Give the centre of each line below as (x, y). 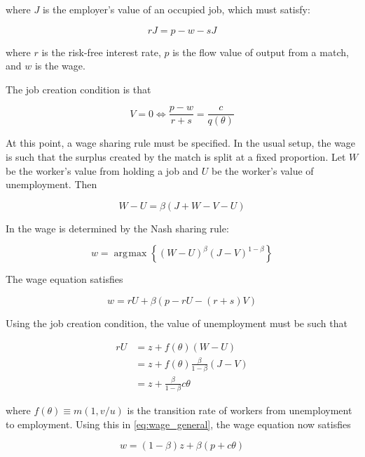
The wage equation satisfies (64, 279)
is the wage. (60, 66)
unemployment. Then (51, 184)
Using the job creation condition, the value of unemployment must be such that (177, 323)
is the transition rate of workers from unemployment (240, 410)
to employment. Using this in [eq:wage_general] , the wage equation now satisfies (178, 424)
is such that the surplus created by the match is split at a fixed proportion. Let (176, 157)
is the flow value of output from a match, (261, 52)
